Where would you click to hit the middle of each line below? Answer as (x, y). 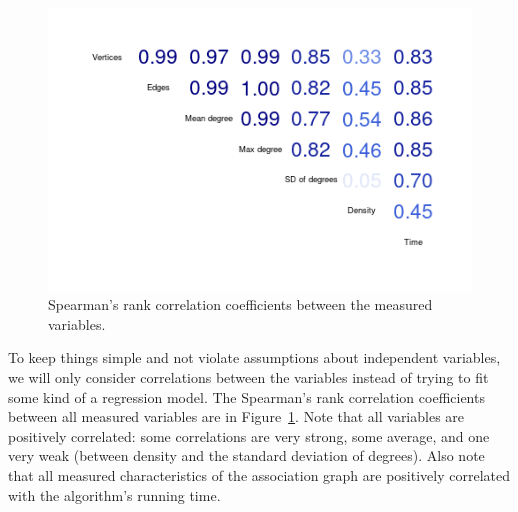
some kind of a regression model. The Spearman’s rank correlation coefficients (246, 396)
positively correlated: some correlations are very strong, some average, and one (249, 435)
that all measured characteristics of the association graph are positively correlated (259, 475)
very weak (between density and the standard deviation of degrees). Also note (246, 455)
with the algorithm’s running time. (114, 494)
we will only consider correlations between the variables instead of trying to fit (248, 377)
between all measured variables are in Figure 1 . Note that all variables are (236, 416)
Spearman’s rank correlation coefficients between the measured (240, 304)
